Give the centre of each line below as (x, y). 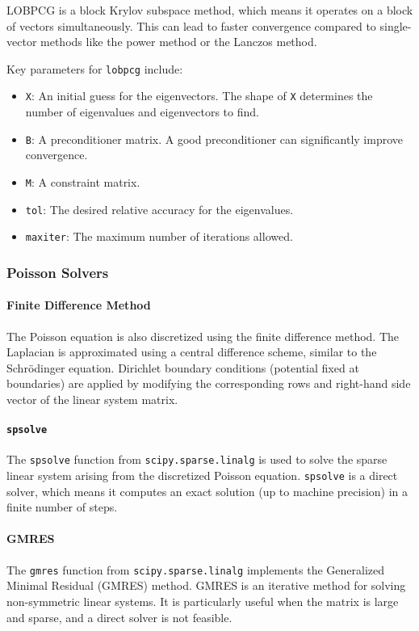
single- (396, 25)
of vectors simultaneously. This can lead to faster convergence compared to (191, 25)
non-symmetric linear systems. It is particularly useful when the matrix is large (203, 601)
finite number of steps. (62, 507)
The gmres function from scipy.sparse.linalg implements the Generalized (196, 569)
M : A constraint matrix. (83, 181)
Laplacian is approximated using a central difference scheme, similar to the (192, 352)
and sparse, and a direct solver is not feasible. (119, 617)
